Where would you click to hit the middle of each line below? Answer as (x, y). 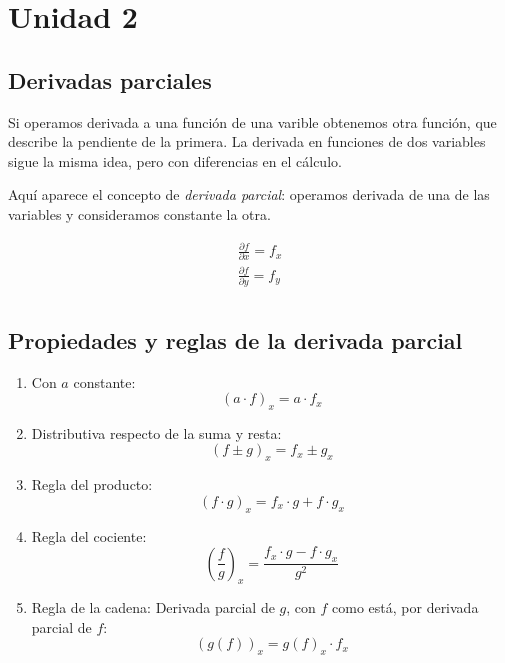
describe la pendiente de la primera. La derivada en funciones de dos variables (247, 141)
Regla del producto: (92, 484)
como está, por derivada (405, 607)
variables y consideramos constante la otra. (139, 213)
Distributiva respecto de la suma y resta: (156, 432)
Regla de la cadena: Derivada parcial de (153, 607)
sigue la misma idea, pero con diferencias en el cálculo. (175, 160)
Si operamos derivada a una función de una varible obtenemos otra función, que (252, 121)
